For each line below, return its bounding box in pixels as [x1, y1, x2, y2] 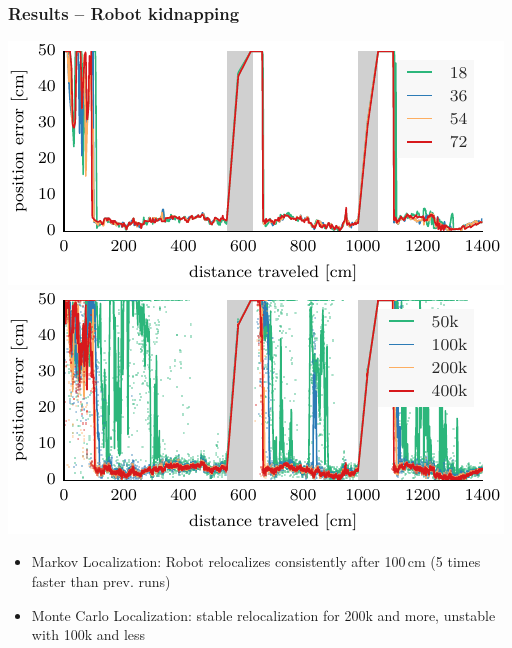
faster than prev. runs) [31, 571, 171, 591]
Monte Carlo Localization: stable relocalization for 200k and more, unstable [31, 604, 496, 625]
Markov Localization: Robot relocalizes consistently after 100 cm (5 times [31, 551, 481, 572]
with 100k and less [31, 624, 146, 645]
